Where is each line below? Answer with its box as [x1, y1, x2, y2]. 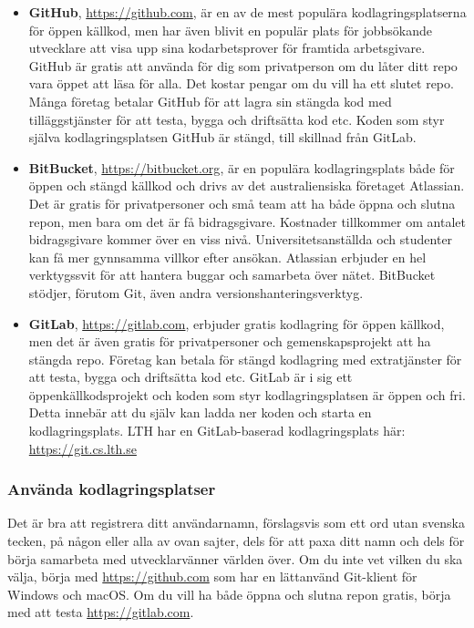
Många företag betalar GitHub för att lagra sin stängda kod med [28, 91, 392, 110]
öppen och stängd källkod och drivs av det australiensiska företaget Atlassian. [28, 176, 465, 195]
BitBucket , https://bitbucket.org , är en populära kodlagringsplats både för [28, 158, 455, 177]
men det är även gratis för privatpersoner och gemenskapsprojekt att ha [28, 332, 431, 351]
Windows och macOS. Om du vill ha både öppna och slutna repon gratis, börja [7, 584, 451, 603]
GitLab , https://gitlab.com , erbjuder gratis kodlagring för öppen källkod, [28, 314, 445, 333]
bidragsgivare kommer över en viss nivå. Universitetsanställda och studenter [28, 230, 453, 249]
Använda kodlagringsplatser [7, 478, 216, 500]
